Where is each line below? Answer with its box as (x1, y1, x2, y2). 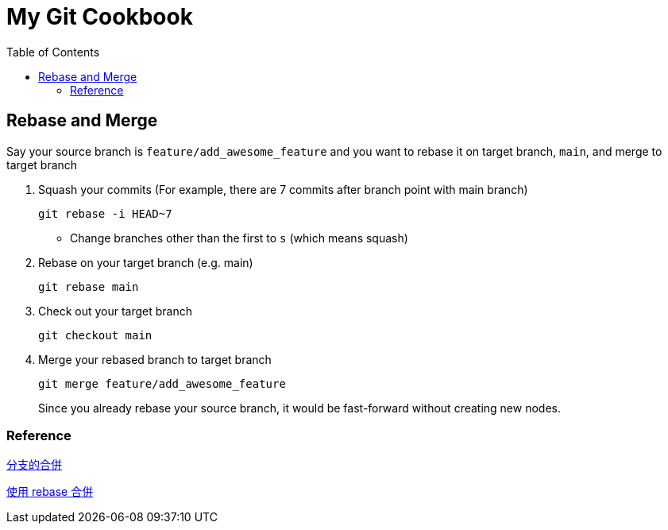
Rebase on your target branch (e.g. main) (38, 255, 253, 269)
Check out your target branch (38, 304, 193, 318)
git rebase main (38, 280, 139, 293)
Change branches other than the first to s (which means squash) (70, 230, 408, 245)
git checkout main (38, 328, 153, 342)
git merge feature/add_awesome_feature (38, 377, 286, 390)
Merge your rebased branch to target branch (38, 352, 272, 366)
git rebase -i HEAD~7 (38, 207, 172, 220)
